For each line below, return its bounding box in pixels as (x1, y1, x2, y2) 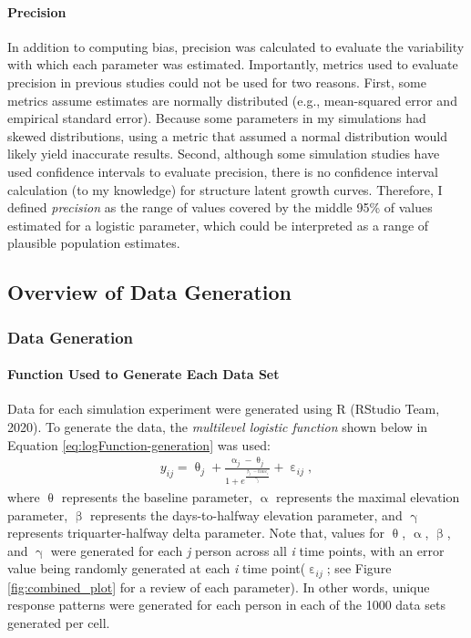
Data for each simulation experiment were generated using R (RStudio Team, (7, 399, 440, 418)
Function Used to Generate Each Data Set (7, 365, 280, 384)
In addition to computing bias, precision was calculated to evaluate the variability (7, 36, 465, 56)
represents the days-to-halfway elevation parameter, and (90, 505, 403, 524)
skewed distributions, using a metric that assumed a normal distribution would (7, 126, 447, 145)
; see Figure (326, 559, 392, 578)
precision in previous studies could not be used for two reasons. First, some (7, 72, 426, 91)
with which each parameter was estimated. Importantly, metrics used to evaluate (7, 55, 458, 74)
